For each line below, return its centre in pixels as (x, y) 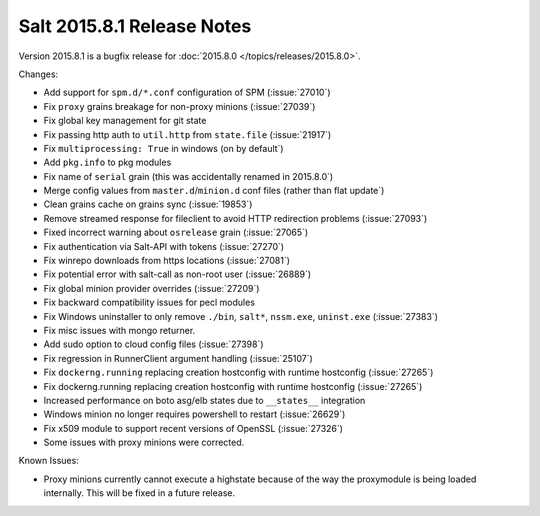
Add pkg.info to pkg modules (107, 162)
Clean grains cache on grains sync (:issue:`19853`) (148, 204)
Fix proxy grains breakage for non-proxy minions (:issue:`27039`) (179, 106)
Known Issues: (48, 461)
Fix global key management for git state (125, 121)
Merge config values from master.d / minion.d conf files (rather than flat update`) (214, 191)
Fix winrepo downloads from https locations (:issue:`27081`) (166, 261)
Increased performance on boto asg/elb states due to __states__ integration (204, 400)
